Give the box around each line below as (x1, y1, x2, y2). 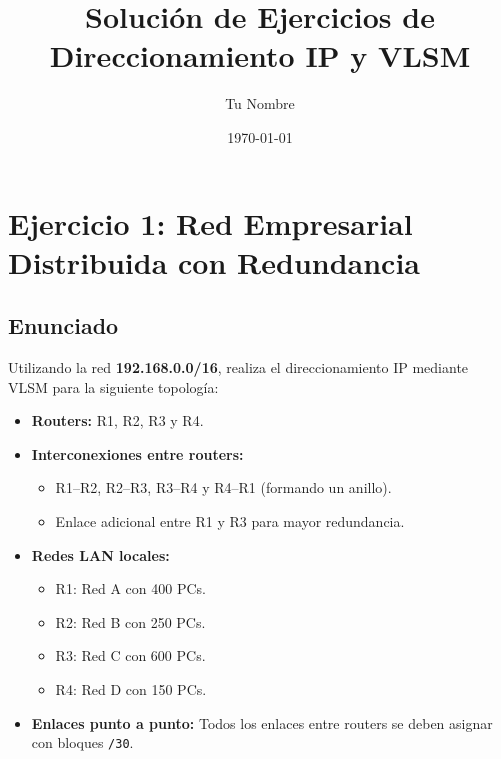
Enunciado (8, 310, 119, 341)
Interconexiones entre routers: (31, 443, 244, 464)
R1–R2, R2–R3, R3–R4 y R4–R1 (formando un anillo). (55, 477, 392, 498)
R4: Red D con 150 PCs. (55, 679, 207, 700)
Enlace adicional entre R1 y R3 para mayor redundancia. (55, 511, 405, 532)
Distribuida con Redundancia (8, 241, 420, 282)
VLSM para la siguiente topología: (8, 376, 219, 397)
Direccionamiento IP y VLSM (49, 35, 471, 76)
